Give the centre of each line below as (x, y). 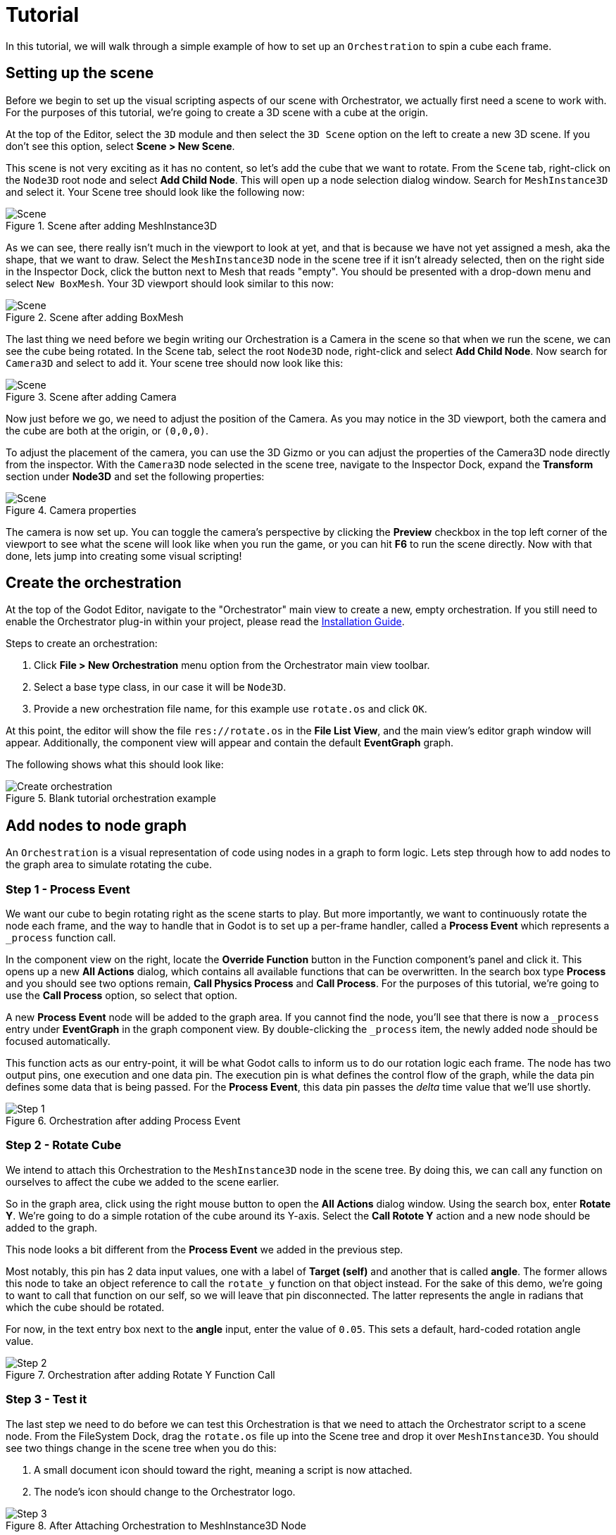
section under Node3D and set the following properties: (135, 476)
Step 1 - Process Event (68, 889)
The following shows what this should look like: (115, 765)
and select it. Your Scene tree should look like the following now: (155, 192)
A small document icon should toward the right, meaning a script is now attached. (223, 1470)
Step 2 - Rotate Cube (64, 1145)
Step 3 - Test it (46, 1399)
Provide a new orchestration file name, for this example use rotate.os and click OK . (231, 709)
